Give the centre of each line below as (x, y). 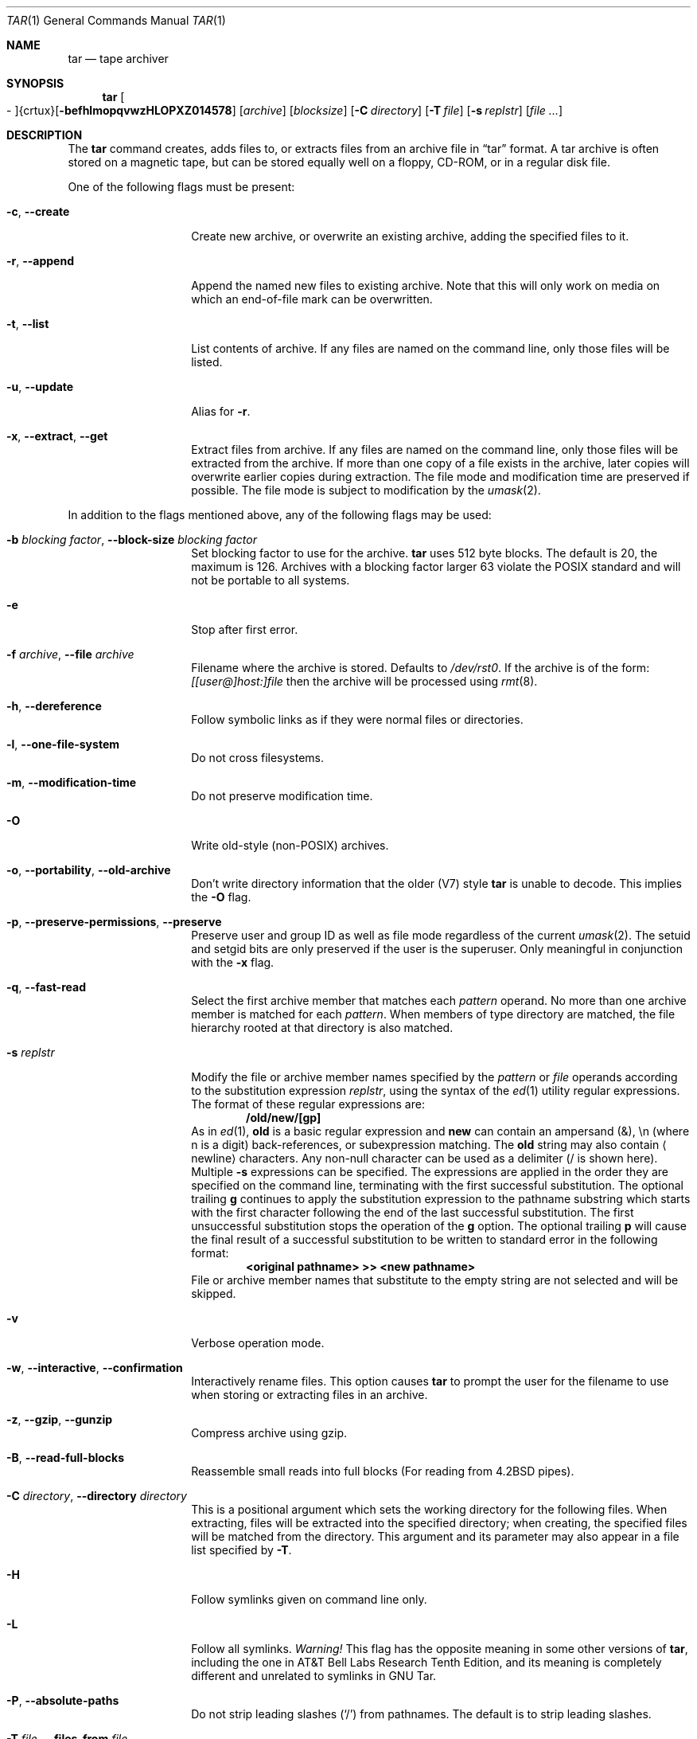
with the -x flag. (233, 962)
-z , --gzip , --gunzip (60, 1419)
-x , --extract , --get (57, 436)
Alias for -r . (221, 411)
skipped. (214, 1294)
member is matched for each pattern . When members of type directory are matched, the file (433, 1014)
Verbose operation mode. (258, 1343)
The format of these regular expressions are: (308, 1104)
